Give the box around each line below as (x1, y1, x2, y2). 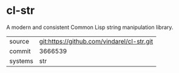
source (9, 37, 29, 45)
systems (9, 57, 33, 65)
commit (9, 46, 31, 55)
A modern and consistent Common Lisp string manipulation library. (6, 24, 174, 31)
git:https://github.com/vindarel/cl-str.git (39, 37, 154, 45)
